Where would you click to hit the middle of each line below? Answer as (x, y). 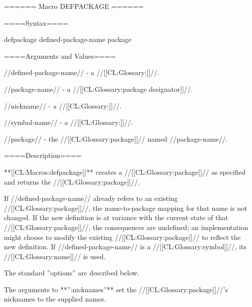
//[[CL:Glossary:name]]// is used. (55, 256)
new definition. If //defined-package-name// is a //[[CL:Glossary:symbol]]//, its (125, 247)
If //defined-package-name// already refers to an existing (91, 198)
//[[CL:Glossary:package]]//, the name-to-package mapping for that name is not (126, 208)
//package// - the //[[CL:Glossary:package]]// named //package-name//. (116, 138)
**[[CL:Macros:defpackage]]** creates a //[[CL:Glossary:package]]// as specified (125, 172)
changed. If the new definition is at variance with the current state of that (116, 217)
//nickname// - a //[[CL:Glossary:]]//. (63, 105)
